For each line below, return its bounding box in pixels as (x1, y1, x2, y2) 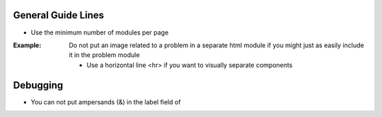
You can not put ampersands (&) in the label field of (30, 97, 181, 106)
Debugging (13, 79, 64, 91)
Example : (13, 41, 42, 49)
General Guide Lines (13, 9, 105, 21)
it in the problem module (69, 51, 140, 59)
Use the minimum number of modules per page (30, 28, 169, 37)
